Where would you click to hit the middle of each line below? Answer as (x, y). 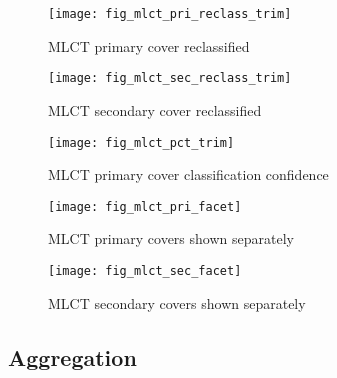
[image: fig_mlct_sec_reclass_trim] (170, 78)
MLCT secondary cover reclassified (155, 109)
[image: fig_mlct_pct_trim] (141, 142)
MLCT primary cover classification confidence (188, 174)
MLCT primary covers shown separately (171, 238)
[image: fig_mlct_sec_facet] (145, 271)
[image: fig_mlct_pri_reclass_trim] (170, 14)
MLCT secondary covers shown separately (177, 302)
